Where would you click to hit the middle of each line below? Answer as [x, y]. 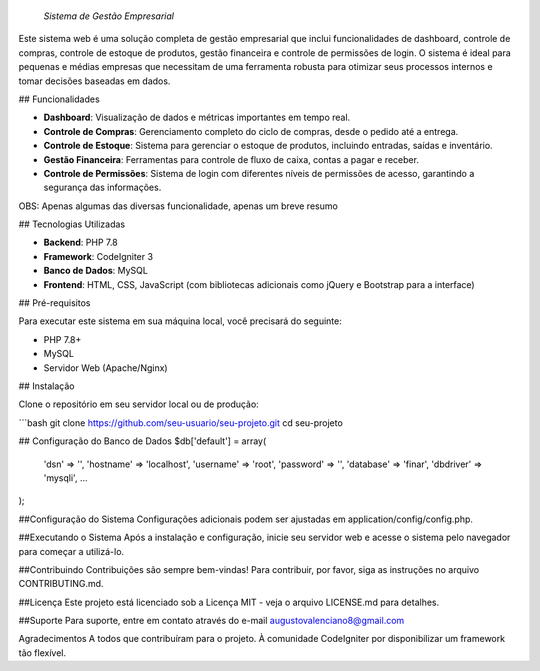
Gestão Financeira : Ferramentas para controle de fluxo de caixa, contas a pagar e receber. [231, 159]
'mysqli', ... [65, 477]
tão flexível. [42, 652]
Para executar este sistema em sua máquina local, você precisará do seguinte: [180, 321]
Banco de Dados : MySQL [96, 271]
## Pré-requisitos [54, 303]
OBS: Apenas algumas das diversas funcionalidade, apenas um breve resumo [178, 206]
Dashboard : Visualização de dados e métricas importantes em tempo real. [197, 117]
